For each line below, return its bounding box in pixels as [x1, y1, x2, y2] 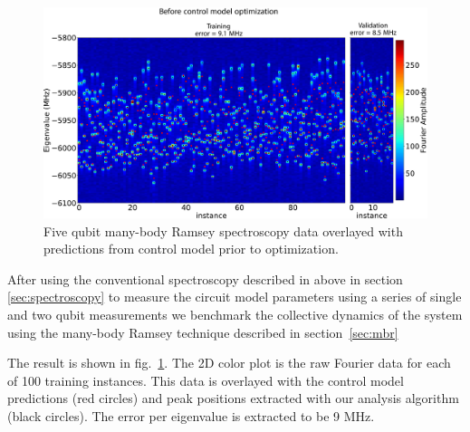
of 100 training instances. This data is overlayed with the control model [7, 370, 404, 389]
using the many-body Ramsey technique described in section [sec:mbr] [7, 322, 398, 341]
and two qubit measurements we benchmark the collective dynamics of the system [7, 305, 463, 324]
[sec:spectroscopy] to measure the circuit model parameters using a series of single [7, 287, 462, 306]
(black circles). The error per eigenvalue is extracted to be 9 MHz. [7, 407, 375, 426]
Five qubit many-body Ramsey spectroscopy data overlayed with [43, 221, 403, 240]
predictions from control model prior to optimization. [43, 239, 339, 258]
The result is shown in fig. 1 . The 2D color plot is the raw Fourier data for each [7, 353, 451, 372]
